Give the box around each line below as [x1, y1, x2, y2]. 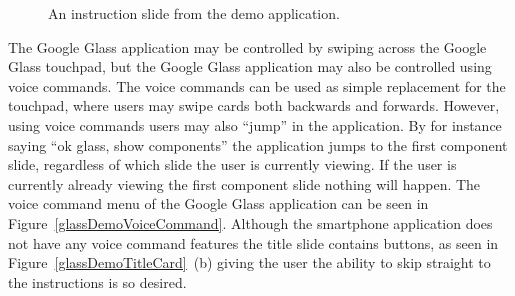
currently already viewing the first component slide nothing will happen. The [8, 173, 481, 194]
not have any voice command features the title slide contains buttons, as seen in [8, 232, 499, 253]
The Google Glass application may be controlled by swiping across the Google [8, 36, 487, 57]
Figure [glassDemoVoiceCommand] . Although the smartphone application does [8, 212, 493, 233]
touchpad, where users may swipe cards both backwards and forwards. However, [8, 95, 500, 116]
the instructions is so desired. [8, 271, 187, 292]
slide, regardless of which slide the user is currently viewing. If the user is [8, 154, 457, 175]
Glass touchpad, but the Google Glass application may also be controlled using [8, 56, 492, 77]
